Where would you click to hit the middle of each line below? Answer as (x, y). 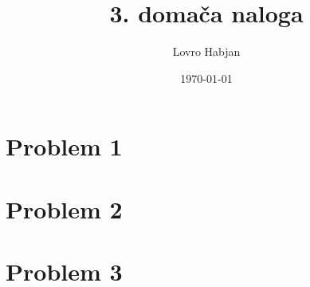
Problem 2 (64, 208)
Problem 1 (64, 146)
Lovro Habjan (206, 51)
